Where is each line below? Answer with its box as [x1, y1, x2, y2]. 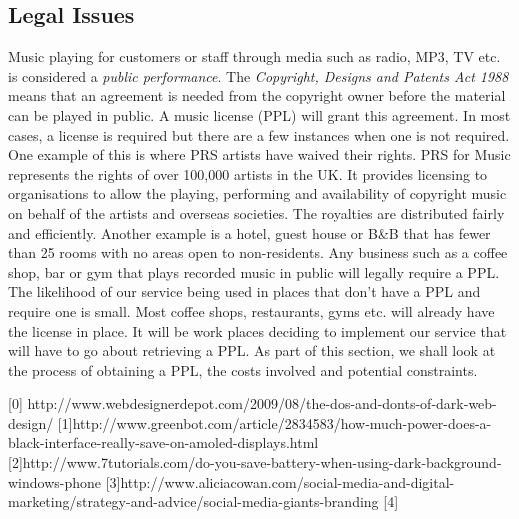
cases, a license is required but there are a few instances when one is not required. [8, 124, 510, 145]
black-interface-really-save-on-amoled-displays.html [8, 432, 319, 453]
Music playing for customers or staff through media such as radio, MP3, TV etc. [8, 46, 501, 67]
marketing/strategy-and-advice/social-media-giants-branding [8, 491, 379, 512]
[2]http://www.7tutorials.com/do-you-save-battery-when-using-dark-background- [8, 452, 502, 473]
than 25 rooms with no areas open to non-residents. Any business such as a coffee [8, 242, 508, 263]
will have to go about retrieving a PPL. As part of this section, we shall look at [8, 340, 496, 361]
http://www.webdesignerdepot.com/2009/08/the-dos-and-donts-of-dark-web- [27, 393, 497, 414]
